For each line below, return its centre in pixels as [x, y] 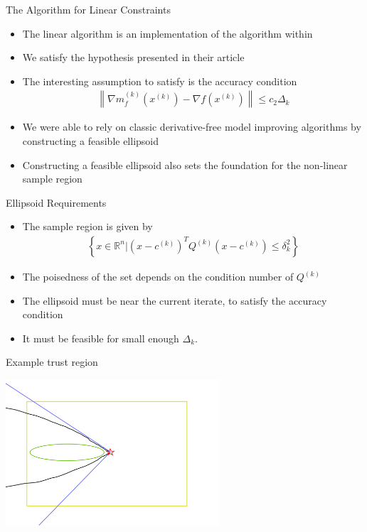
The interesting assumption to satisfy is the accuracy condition [160, 81]
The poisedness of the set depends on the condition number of [158, 276]
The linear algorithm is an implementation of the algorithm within [167, 33]
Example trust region [52, 362]
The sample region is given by [87, 226]
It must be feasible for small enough [101, 338]
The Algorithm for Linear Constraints [88, 9]
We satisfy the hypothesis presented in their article [133, 57]
